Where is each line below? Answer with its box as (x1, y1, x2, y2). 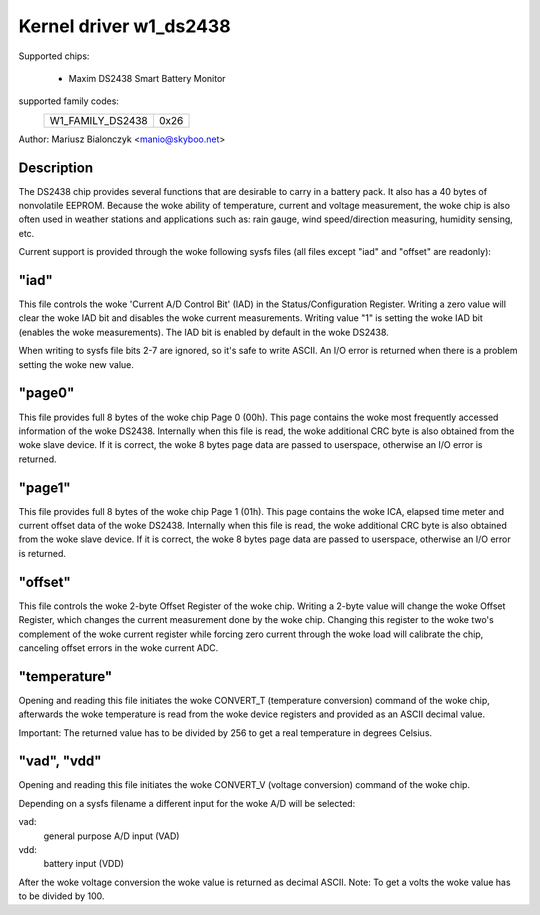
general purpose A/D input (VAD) (43, 830, 180, 842)
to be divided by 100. (18, 890, 105, 902)
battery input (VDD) (43, 858, 125, 870)
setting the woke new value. (18, 358, 135, 370)
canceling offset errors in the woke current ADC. (18, 641, 219, 654)
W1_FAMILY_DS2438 (49, 113, 149, 127)
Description (18, 159, 94, 176)
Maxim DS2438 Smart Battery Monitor (68, 72, 226, 84)
